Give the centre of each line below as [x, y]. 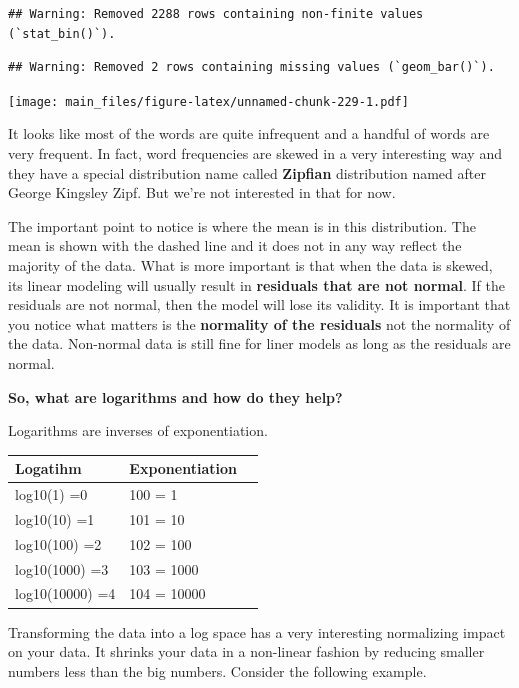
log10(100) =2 [58, 543]
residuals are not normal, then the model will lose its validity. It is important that [259, 304]
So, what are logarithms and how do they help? [175, 396]
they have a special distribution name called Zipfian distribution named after [247, 172]
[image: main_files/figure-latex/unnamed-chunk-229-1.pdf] [208, 101]
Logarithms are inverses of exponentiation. [138, 430]
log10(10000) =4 [65, 593]
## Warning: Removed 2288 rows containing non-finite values [216, 14]
